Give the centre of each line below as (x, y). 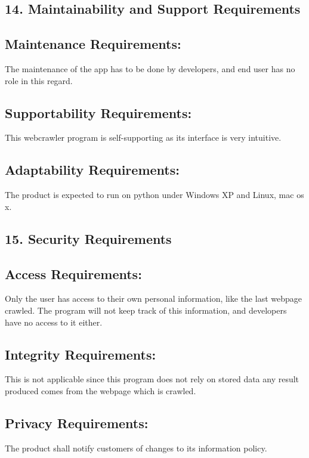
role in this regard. (39, 80)
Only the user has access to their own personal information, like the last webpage (153, 298)
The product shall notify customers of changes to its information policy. (136, 448)
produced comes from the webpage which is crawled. (101, 390)
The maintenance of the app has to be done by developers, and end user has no (150, 68)
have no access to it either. (54, 322)
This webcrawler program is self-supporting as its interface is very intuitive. (143, 137)
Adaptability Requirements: (92, 170)
